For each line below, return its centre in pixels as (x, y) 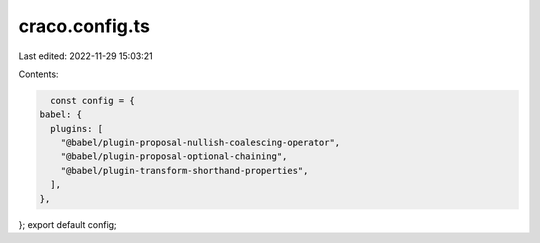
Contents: (38, 74)
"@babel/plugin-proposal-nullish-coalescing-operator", (200, 143)
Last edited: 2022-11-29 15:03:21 (86, 56)
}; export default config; (67, 224)
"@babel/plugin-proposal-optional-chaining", (174, 156)
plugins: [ (77, 128)
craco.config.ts (84, 26)
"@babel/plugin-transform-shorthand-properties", (184, 170)
